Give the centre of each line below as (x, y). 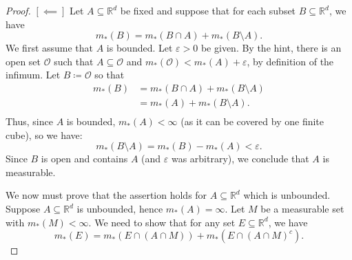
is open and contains (84, 159)
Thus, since (29, 121)
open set (23, 61)
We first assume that (50, 48)
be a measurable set (302, 209)
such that (74, 61)
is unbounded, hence (120, 209)
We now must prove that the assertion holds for (106, 195)
